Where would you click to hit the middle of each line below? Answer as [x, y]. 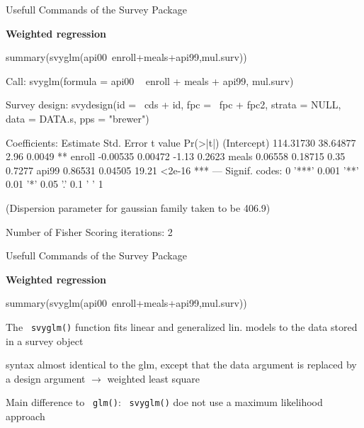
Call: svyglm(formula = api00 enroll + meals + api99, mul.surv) [150, 80]
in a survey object [45, 340]
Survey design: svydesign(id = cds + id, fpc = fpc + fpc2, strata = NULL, [174, 105]
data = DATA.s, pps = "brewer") [78, 118]
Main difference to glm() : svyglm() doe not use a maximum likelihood [164, 402]
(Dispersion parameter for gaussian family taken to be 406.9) [138, 207]
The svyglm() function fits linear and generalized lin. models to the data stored [182, 326]
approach [25, 416]
